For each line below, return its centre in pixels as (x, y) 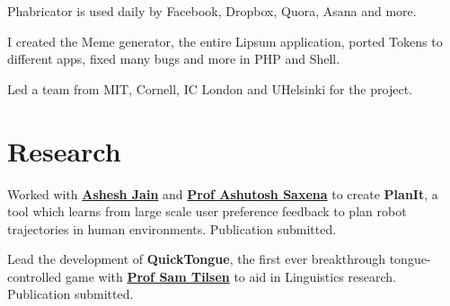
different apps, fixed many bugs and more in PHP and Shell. (174, 59)
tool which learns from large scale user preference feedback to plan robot (207, 211)
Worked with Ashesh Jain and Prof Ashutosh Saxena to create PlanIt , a (223, 193)
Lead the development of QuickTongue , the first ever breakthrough (197, 259)
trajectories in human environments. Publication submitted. (172, 228)
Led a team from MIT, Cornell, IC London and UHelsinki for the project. (210, 88)
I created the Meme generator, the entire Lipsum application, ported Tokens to (225, 41)
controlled (35, 276)
